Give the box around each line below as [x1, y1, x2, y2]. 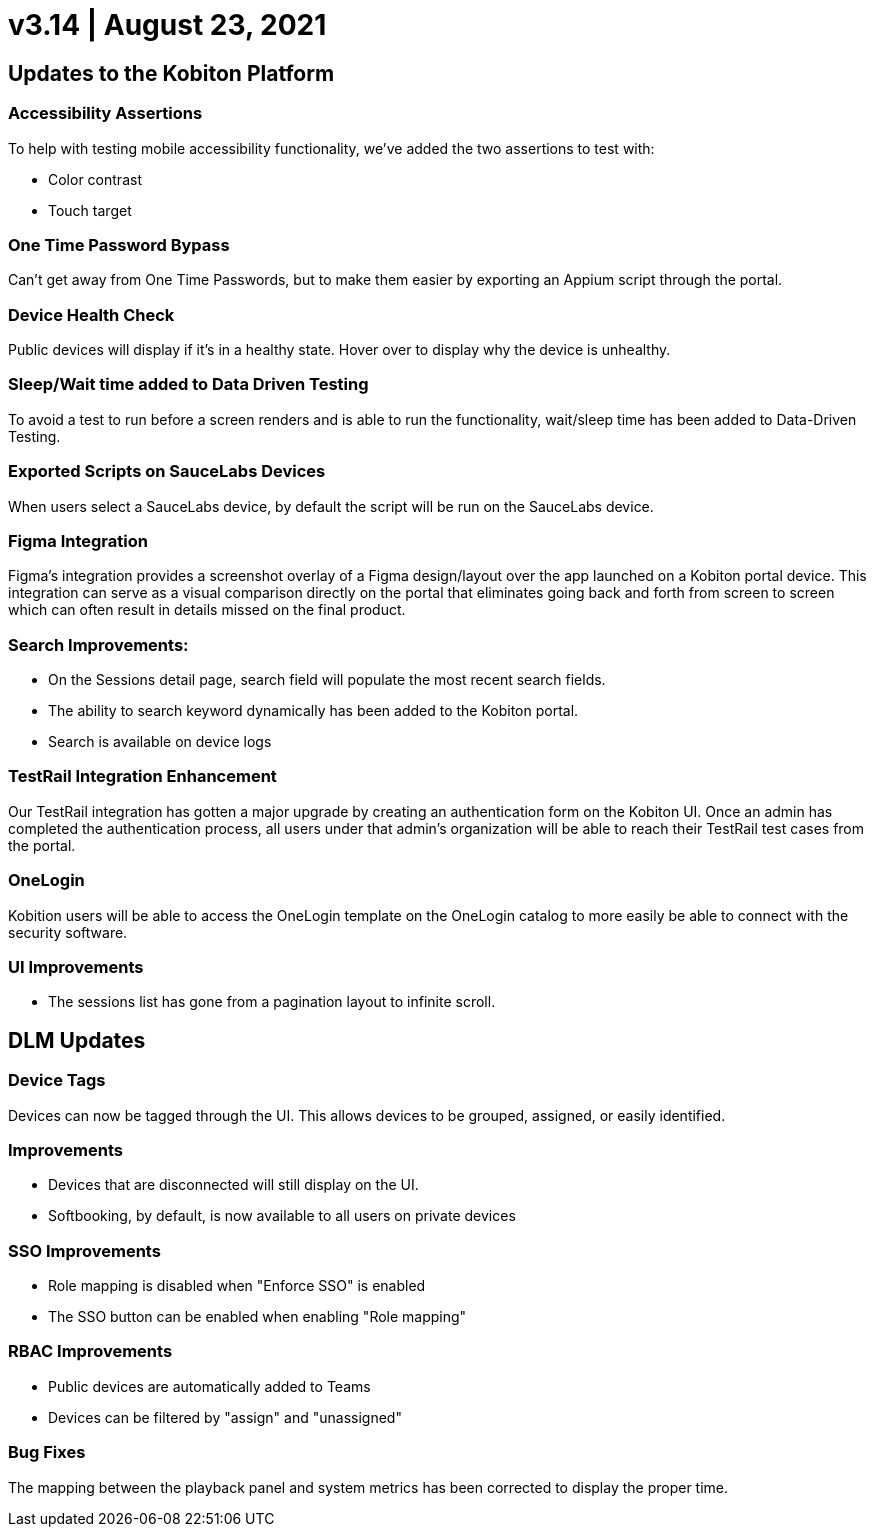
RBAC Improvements [8, 1341, 173, 1362]
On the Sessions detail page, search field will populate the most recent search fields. [48, 671, 606, 689]
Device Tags [8, 1070, 106, 1091]
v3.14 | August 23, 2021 [8, 8, 327, 42]
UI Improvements [8, 956, 144, 977]
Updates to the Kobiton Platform [8, 60, 335, 86]
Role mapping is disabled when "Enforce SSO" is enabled [48, 1277, 426, 1295]
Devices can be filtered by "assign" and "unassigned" [48, 1408, 402, 1426]
